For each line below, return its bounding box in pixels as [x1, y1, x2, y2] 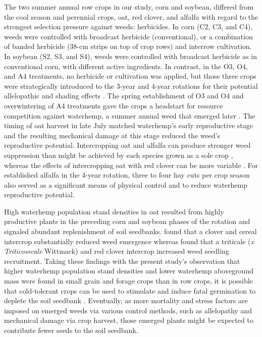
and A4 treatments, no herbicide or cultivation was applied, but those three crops [4, 71, 256, 81]
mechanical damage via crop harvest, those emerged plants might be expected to [4, 315, 253, 325]
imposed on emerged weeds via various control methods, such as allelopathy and [4, 305, 252, 315]
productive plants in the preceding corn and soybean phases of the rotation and [4, 216, 250, 227]
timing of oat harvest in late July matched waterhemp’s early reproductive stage [4, 120, 253, 131]
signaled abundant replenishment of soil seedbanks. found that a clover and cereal [4, 226, 257, 237]
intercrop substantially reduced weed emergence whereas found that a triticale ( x [4, 236, 254, 246]
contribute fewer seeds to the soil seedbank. [4, 325, 138, 335]
